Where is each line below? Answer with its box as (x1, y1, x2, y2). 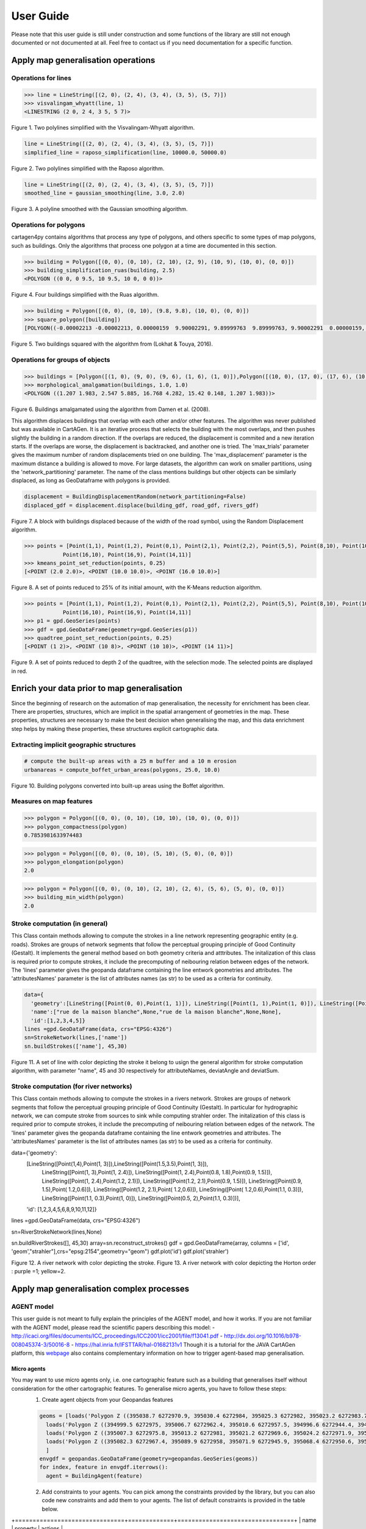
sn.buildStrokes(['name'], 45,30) (24, 1043, 127, 1050)
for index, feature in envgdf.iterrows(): (39, 1464, 168, 1471)
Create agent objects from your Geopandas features (41, 1396, 173, 1404)
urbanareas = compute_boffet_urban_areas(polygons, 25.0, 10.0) (24, 766, 221, 773)
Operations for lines (11, 73, 71, 82)
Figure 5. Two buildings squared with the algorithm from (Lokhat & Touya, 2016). (11, 340, 213, 348)
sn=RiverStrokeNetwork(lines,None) (11, 1228, 102, 1235)
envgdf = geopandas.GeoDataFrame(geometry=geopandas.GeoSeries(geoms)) (39, 1456, 259, 1462)
